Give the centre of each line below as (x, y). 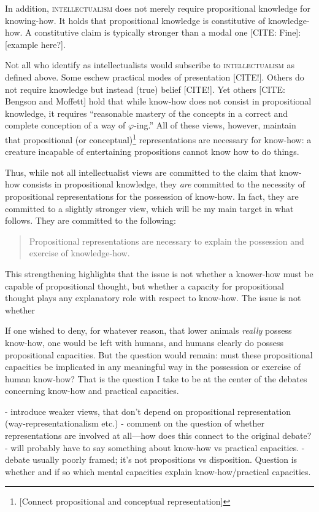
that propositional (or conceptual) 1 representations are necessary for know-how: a (158, 138)
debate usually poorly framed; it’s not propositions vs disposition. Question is (151, 459)
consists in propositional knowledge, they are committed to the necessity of (164, 184)
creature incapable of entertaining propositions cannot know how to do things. (152, 152)
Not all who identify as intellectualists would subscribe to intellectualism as (150, 65)
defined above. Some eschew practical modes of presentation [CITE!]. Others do (155, 77)
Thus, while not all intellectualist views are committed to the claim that (141, 172)
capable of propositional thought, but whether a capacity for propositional (144, 286)
